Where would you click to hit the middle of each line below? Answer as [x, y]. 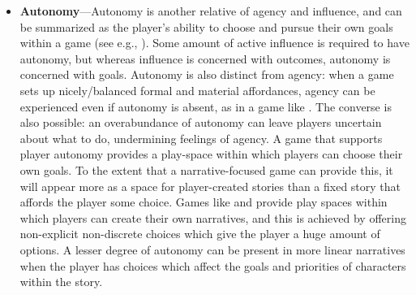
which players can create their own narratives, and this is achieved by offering [213, 217]
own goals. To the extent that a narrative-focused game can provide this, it [206, 169]
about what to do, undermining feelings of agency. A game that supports [201, 138]
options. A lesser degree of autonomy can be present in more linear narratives [212, 249]
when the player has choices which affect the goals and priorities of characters [213, 265]
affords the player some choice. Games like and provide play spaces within [204, 202]
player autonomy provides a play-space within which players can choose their [211, 154]
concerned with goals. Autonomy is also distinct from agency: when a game [207, 74]
